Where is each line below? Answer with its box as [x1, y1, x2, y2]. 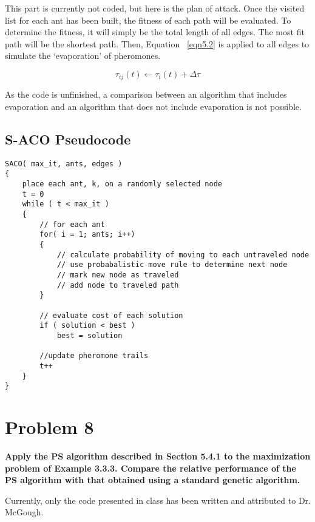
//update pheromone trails [39, 351, 149, 361]
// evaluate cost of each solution [39, 311, 183, 320]
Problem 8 [5, 415, 94, 439]
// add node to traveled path [56, 280, 179, 290]
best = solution [56, 331, 123, 340]
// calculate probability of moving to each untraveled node [56, 250, 310, 259]
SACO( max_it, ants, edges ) [5, 159, 123, 168]
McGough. [5, 506, 44, 518]
